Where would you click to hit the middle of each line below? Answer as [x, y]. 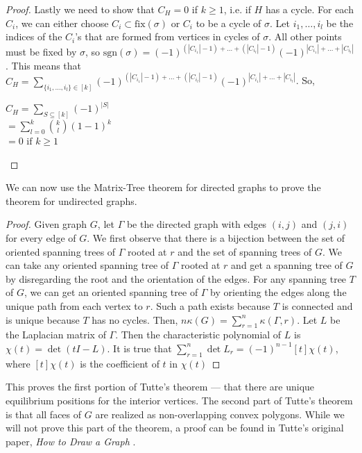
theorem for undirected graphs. [71, 200]
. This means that [44, 65]
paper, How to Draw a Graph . [71, 441]
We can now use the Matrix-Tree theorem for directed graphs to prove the [163, 187]
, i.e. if [237, 9]
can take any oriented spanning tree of [87, 265]
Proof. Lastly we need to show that [80, 9]
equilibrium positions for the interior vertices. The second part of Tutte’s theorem [179, 400]
